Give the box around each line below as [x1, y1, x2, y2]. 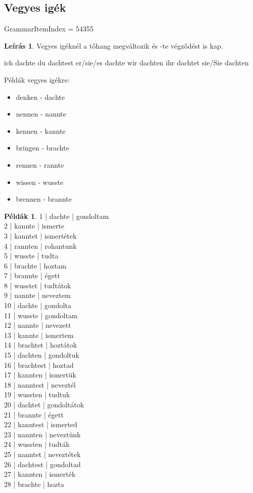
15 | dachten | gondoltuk [4, 350, 79, 360]
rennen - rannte [16, 159, 64, 170]
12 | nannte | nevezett [4, 320, 71, 330]
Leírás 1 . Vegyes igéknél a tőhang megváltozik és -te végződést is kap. [4, 40, 223, 51]
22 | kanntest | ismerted [4, 419, 77, 430]
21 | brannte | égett [4, 409, 64, 420]
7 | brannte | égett [4, 270, 60, 281]
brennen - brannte [16, 194, 72, 204]
